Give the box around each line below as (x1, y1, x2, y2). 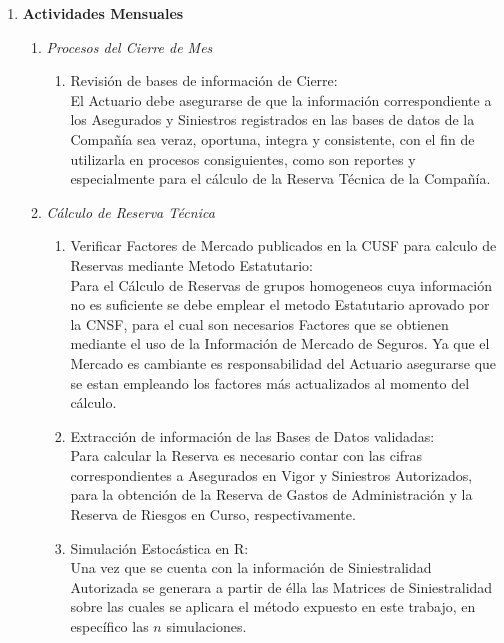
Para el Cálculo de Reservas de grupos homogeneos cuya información (70, 274, 492, 295)
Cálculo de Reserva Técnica (46, 201, 215, 222)
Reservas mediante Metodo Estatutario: (70, 254, 313, 275)
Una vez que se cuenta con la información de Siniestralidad (70, 557, 432, 578)
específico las (70, 616, 149, 637)
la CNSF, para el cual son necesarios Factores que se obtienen (70, 313, 449, 334)
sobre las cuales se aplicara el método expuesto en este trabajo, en (70, 596, 476, 617)
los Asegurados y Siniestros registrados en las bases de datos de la (70, 109, 475, 130)
